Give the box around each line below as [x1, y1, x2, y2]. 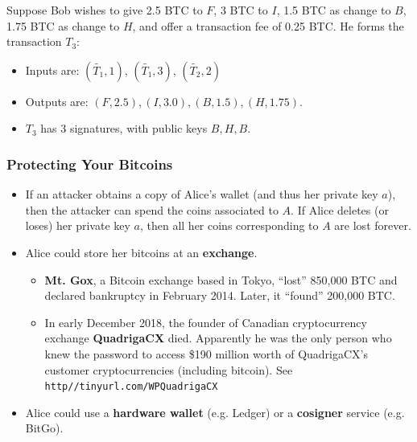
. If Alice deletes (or [291, 201, 389, 218]
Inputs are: [25, 61, 80, 78]
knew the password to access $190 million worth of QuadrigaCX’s [44, 345, 369, 362]
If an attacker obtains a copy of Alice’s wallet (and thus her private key [25, 186, 378, 203]
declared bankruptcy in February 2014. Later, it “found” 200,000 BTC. [44, 287, 395, 304]
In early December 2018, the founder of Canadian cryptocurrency [44, 313, 367, 330]
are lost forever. [334, 217, 411, 234]
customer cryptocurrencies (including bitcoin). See [44, 361, 293, 378]
